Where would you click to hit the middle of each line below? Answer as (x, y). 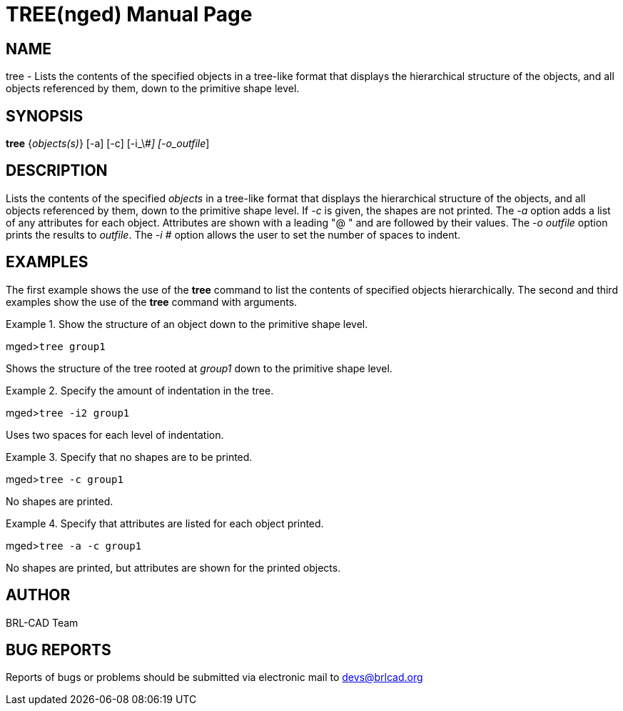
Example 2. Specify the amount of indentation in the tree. (140, 390)
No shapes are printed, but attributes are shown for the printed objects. (173, 567)
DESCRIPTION (57, 171)
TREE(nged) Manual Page (129, 14)
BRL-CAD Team (42, 622)
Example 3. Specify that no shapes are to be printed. (129, 457)
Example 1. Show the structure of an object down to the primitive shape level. (187, 324)
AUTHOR (38, 595)
